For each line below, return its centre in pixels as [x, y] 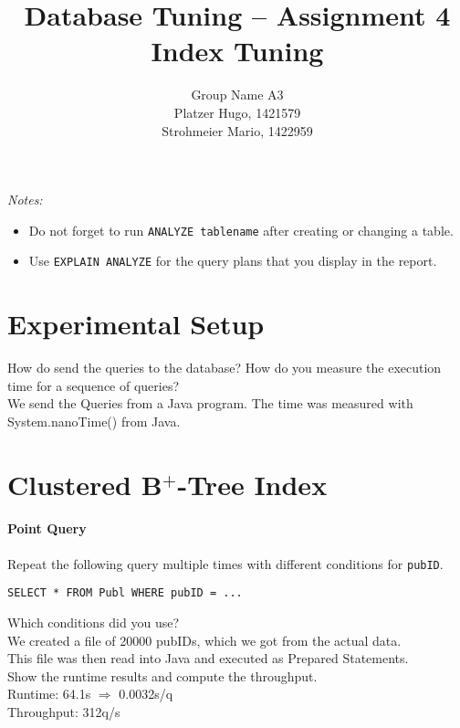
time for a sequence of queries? [94, 385]
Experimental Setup [136, 324]
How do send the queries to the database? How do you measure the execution [225, 368]
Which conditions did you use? [94, 622]
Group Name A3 [237, 95]
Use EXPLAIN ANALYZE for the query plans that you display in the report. [233, 261]
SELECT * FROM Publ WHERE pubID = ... [125, 593]
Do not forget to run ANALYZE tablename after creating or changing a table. [241, 230]
